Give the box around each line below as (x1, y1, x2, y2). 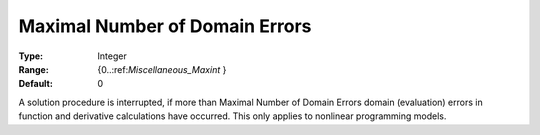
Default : (18, 78, 54, 90)
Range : (18, 63, 49, 75)
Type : (18, 50, 44, 62)
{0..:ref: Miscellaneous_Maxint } (97, 63, 227, 75)
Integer (97, 50, 127, 62)
